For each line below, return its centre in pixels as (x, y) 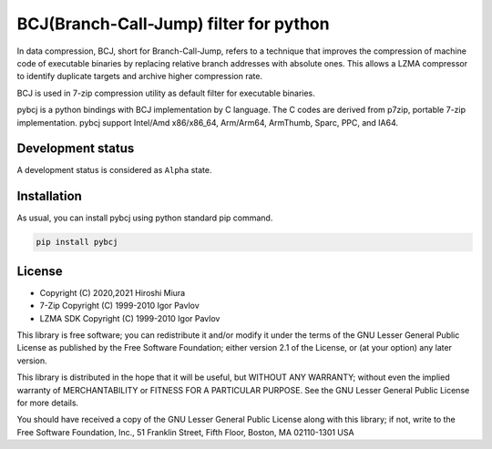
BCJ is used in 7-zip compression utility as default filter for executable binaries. (166, 93)
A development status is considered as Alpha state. (114, 170)
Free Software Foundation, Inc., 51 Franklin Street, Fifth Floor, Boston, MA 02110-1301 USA (185, 432)
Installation (49, 196)
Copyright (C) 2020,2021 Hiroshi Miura (113, 292)
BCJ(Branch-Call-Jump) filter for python (173, 24)
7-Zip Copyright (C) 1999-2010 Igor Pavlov (119, 306)
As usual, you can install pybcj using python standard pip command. (145, 218)
